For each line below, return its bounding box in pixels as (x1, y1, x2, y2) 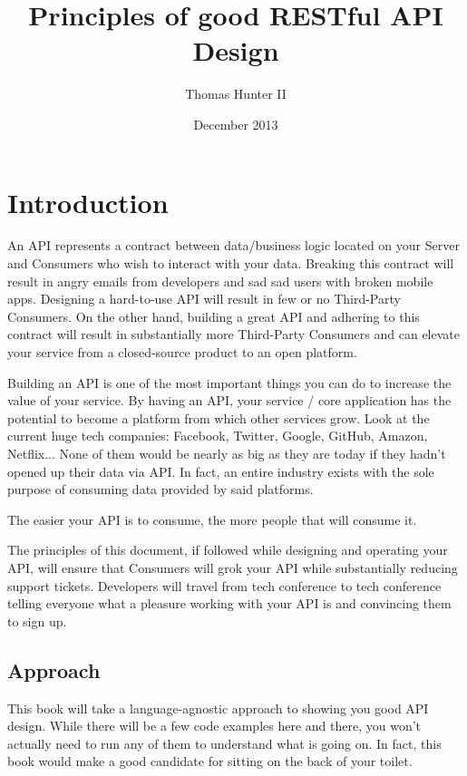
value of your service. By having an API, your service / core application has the (7, 391, 452, 410)
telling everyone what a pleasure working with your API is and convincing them (7, 594, 452, 613)
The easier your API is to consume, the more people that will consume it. (7, 509, 417, 529)
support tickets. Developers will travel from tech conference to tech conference (7, 576, 442, 595)
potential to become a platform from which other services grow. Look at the (7, 408, 430, 427)
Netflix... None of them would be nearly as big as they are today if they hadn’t (7, 443, 446, 462)
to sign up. (7, 611, 67, 630)
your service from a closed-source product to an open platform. (7, 343, 357, 361)
